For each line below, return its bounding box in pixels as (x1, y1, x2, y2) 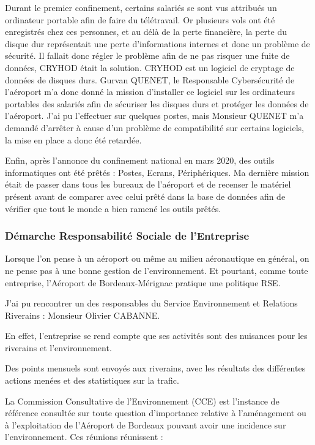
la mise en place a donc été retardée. (5, 133, 142, 146)
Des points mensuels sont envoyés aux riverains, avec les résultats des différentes (5, 362, 306, 375)
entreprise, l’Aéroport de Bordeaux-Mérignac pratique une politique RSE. (5, 276, 281, 289)
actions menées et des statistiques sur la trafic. (5, 374, 179, 387)
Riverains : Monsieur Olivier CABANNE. (5, 308, 160, 321)
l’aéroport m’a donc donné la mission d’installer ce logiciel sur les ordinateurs (5, 85, 295, 98)
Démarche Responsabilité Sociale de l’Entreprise (5, 228, 250, 243)
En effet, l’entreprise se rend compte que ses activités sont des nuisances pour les (5, 329, 308, 342)
